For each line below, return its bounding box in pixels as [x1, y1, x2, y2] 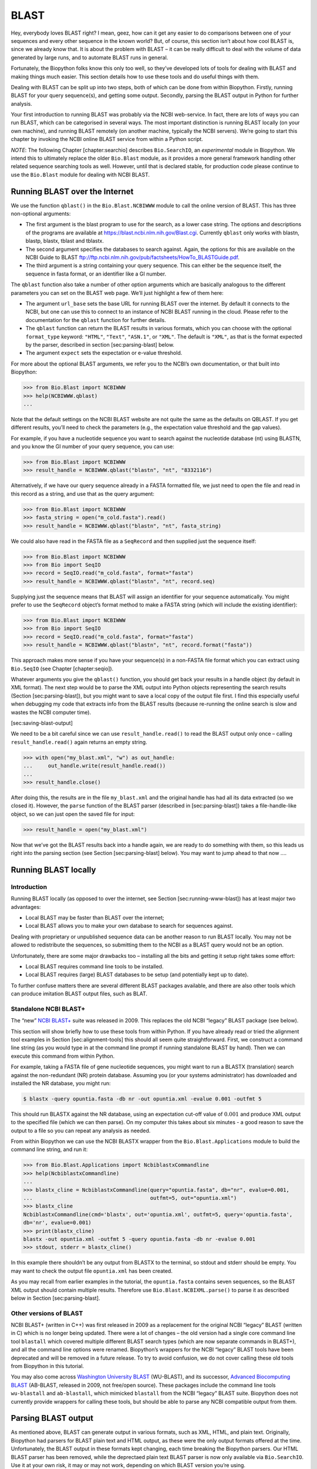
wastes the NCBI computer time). [11, 709, 91, 716]
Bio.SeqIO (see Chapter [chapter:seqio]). [11, 665, 114, 672]
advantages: [11, 903, 41, 910]
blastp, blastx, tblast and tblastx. [25, 237, 104, 244]
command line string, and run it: [11, 1146, 88, 1153]
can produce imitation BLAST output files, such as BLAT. [11, 990, 148, 997]
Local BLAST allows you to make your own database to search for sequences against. [25, 923, 233, 930]
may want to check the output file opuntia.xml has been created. [11, 1267, 173, 1275]
